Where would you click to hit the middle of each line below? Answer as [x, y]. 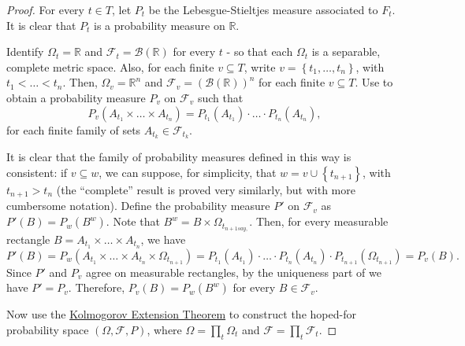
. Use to [374, 82]
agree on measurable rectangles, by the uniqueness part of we [234, 272]
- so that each [260, 52]
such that [220, 97]
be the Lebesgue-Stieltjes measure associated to [263, 9]
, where [164, 329]
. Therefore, [97, 287]
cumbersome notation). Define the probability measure [138, 206]
